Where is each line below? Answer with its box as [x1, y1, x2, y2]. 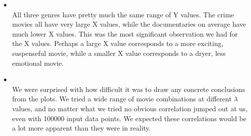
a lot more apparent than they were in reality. [12, 123, 151, 133]
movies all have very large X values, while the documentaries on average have [12, 19, 246, 29]
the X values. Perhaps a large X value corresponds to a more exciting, [12, 38, 223, 48]
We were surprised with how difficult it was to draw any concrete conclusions [12, 84, 245, 94]
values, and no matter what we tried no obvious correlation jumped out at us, [12, 103, 248, 113]
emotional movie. [12, 57, 64, 68]
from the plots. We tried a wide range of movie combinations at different [12, 93, 232, 104]
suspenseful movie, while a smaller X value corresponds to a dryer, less [12, 47, 226, 58]
